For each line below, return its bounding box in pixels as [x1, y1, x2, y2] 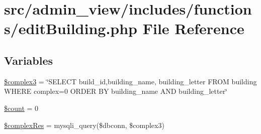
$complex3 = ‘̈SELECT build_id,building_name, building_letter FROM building [4, 76, 257, 86]
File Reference [142, 18, 244, 39]
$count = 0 [4, 102, 39, 113]
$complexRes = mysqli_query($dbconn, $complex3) [4, 119, 164, 130]
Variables [4, 52, 53, 68]
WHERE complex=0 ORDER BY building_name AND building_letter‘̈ [4, 86, 228, 96]
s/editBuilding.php [4, 18, 137, 39]
